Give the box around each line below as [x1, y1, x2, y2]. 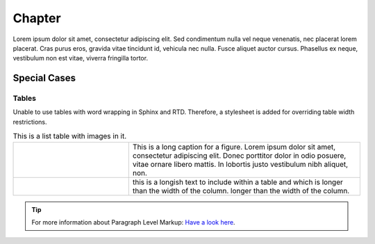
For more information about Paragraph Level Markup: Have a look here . [31, 218, 235, 227]
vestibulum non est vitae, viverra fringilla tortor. [12, 54, 149, 63]
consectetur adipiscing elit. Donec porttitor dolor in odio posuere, [132, 150, 347, 160]
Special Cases [12, 72, 76, 84]
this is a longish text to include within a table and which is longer [132, 177, 344, 187]
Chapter [12, 10, 62, 26]
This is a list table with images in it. [12, 131, 127, 141]
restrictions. [12, 117, 48, 126]
